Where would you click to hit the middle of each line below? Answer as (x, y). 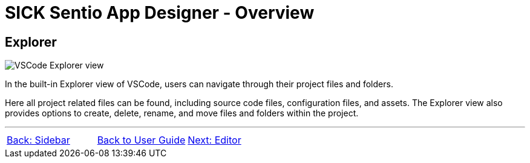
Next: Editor (214, 140)
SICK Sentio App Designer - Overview (160, 13)
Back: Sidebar (38, 140)
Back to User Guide (141, 140)
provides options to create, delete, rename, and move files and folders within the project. (182, 113)
